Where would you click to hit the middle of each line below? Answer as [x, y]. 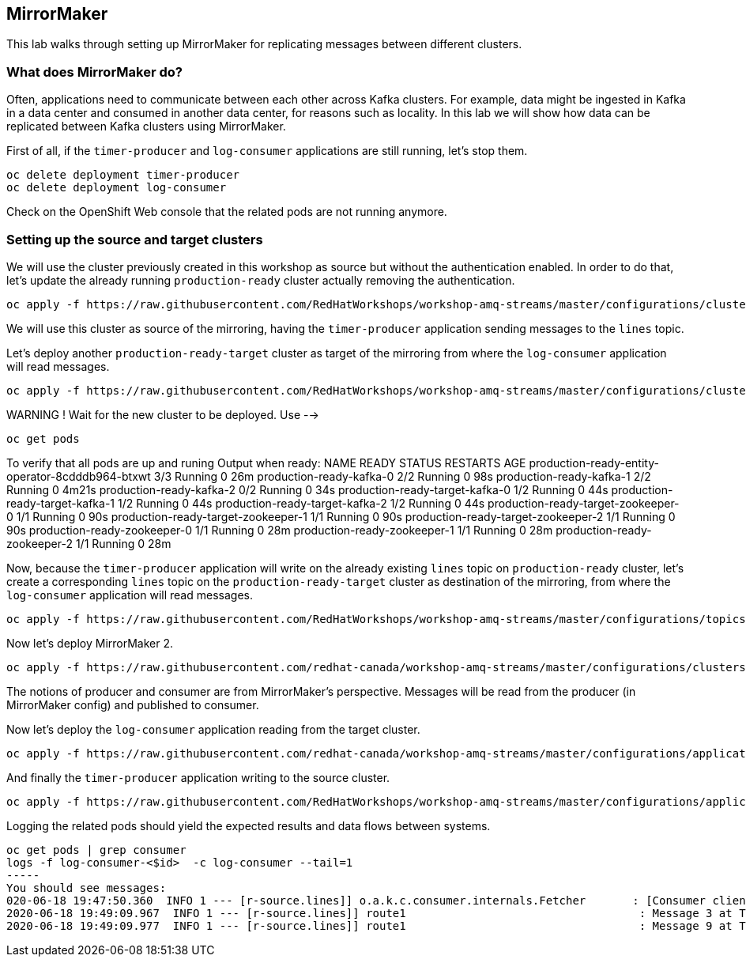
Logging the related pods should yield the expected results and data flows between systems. [249, 825]
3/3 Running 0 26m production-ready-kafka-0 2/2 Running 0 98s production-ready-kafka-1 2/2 [402, 476]
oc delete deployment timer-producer [123, 175]
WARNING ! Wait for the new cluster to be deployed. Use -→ [163, 414]
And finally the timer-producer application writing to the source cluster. [198, 777]
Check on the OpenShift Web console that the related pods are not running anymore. [227, 212]
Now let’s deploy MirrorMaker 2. [90, 643]
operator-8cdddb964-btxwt [79, 476]
